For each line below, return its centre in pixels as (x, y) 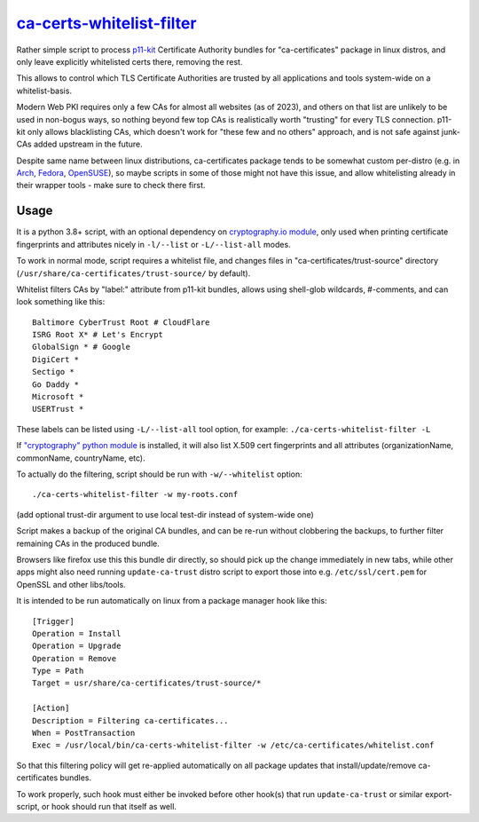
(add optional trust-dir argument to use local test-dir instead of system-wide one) (165, 514)
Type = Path (58, 671)
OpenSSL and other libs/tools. (71, 584)
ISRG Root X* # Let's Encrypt (98, 335)
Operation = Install (77, 633)
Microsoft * (58, 397)
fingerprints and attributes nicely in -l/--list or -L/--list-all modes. (154, 244)
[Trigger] (53, 621)
